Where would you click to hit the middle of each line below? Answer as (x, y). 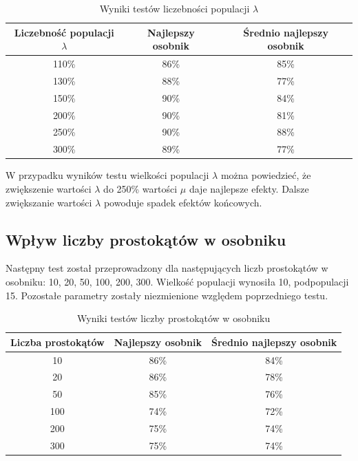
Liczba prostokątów (57, 342)
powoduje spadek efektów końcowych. (183, 202)
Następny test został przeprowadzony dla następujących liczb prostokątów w (167, 268)
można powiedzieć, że (266, 175)
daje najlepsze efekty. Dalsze (249, 188)
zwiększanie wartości (49, 202)
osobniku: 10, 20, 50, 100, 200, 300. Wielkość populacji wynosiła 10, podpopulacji (177, 281)
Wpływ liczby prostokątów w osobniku (146, 239)
